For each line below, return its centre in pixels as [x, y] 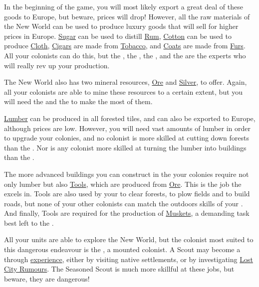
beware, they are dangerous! [47, 278]
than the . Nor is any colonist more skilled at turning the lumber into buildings [125, 147]
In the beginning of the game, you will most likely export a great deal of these [124, 6]
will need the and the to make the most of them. [78, 101]
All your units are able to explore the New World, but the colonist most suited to [129, 239]
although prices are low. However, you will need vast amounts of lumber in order [127, 128]
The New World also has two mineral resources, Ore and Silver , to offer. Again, [126, 82]
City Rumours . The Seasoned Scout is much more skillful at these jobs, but [119, 269]
